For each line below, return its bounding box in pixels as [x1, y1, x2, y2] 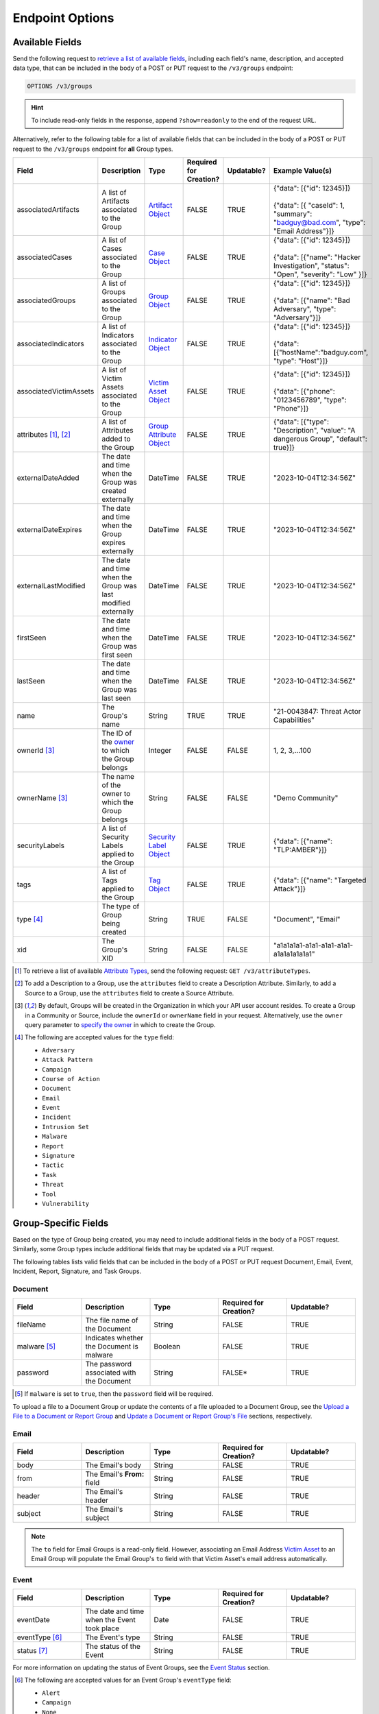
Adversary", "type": [273, 304, 337, 313]
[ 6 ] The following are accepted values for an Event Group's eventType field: [14, 1676, 232, 1685]
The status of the [85, 1642, 140, 1652]
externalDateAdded [16, 473, 80, 483]
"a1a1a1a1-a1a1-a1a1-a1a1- [273, 940, 354, 950]
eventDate [16, 1615, 51, 1625]
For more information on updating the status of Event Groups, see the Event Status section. [12, 1663, 270, 1672]
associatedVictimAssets [16, 386, 95, 396]
